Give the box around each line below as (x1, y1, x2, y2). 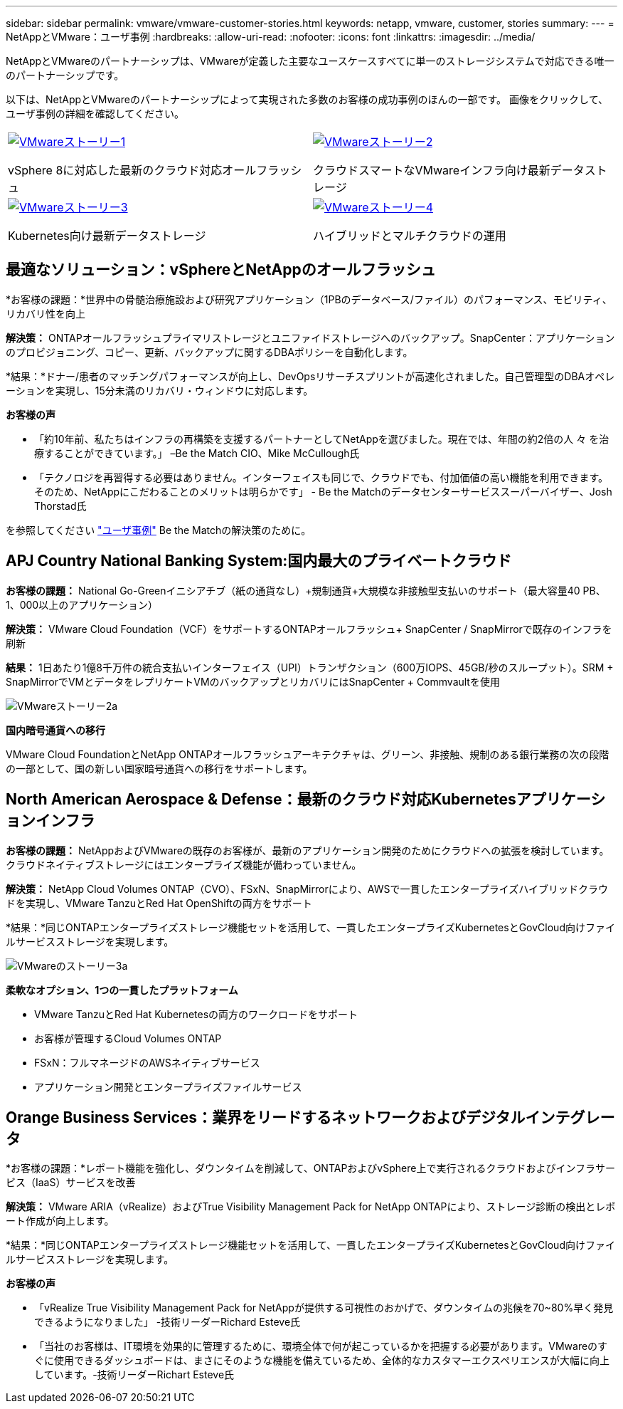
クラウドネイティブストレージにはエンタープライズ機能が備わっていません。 (6, 858, 362, 871)
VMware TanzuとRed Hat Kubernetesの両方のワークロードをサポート (34, 1007, 358, 1020)
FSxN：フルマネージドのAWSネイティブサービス (34, 1056, 260, 1069)
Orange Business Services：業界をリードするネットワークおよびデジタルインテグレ (6, 1108, 600, 1126)
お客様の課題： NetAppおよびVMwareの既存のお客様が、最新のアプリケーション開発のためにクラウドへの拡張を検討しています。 (6, 844, 609, 857)
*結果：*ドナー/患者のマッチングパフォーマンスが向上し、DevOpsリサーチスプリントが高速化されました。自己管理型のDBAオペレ (6, 370, 615, 382)
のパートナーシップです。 (6, 69, 124, 81)
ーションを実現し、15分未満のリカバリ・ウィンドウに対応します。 (6, 384, 314, 397)
